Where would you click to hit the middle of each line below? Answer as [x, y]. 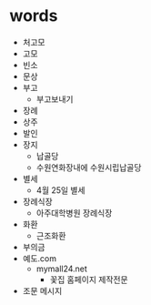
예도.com [40, 258]
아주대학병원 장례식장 [74, 213]
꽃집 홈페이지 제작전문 [89, 280]
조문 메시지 [42, 290]
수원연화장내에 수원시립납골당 [89, 167]
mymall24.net [62, 269]
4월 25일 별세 [60, 190]
